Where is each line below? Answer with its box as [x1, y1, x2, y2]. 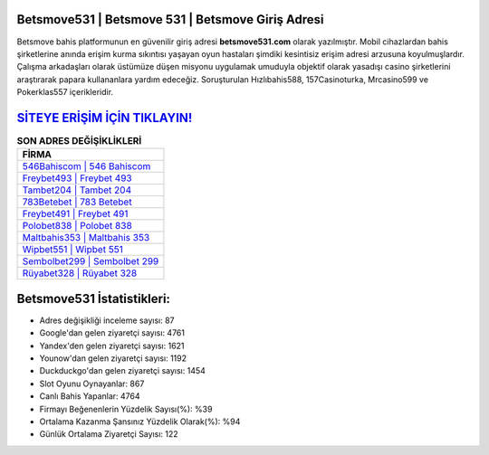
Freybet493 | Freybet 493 [22, 172, 132, 185]
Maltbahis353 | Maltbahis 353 [22, 232, 150, 244]
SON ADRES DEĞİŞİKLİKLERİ [16, 135, 142, 147]
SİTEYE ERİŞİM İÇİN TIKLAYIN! [16, 109, 193, 126]
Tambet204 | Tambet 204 [22, 184, 131, 196]
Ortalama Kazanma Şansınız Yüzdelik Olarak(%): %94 [39, 416, 241, 427]
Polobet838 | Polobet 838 [22, 220, 133, 232]
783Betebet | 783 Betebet [22, 195, 132, 208]
